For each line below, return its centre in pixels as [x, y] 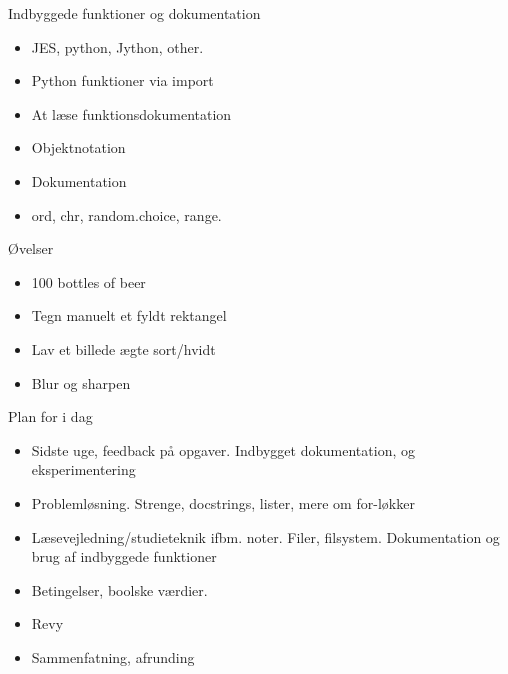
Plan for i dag [50, 416]
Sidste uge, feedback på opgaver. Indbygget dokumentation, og [223, 449]
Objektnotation [78, 147]
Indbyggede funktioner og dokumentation [134, 13]
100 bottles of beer [88, 281]
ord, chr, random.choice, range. [126, 214]
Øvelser [31, 248]
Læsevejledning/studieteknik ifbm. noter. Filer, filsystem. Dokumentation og [265, 536]
